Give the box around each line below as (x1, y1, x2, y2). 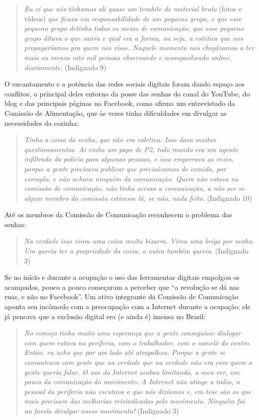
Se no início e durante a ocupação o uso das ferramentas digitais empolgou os (4, 272, 240, 282)
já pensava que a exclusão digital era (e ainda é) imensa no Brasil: (4, 311, 206, 321)
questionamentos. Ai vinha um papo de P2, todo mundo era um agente (24, 144, 238, 154)
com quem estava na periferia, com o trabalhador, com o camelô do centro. (24, 337, 251, 347)
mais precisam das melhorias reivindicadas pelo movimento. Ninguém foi (24, 396, 245, 406)
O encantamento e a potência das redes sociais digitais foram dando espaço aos (4, 79, 245, 89)
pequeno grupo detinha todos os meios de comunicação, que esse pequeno (24, 23, 244, 33)
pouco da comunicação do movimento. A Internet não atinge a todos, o (24, 376, 240, 387)
